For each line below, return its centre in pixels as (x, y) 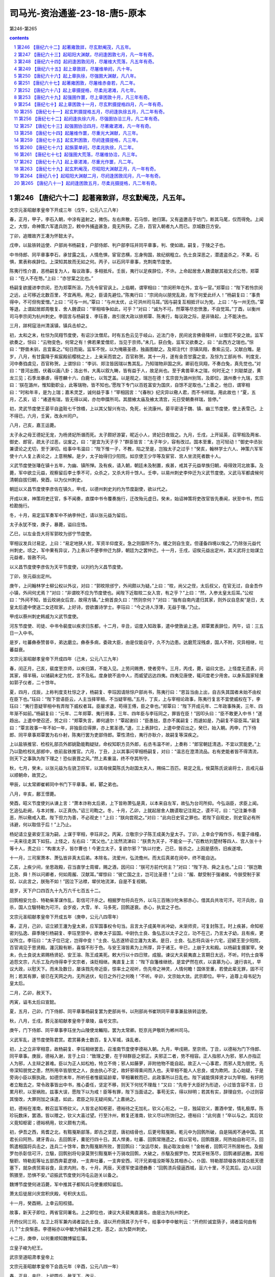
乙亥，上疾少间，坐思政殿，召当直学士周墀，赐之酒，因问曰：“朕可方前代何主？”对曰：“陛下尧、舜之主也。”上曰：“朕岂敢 (136, 867)
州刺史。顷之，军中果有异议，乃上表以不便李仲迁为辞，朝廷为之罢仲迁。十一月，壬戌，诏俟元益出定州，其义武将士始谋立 (136, 550)
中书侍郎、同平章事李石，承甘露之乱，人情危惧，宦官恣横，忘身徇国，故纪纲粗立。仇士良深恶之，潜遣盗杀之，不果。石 (134, 254)
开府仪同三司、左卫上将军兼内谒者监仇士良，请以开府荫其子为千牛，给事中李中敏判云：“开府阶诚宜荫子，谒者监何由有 (133, 1222)
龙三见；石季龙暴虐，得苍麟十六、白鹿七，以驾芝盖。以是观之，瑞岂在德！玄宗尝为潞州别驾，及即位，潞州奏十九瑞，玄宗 (136, 377)
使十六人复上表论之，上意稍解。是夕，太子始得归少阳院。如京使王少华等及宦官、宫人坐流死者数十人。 (116, 456)
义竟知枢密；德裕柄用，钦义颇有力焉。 (50, 1122)
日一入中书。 (23, 633)
